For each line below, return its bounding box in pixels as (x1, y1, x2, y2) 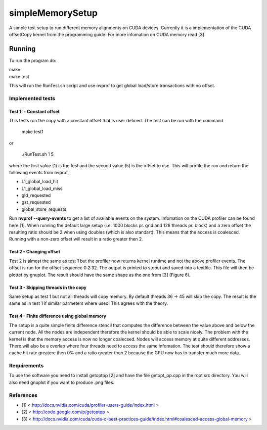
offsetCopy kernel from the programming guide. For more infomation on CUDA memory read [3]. (9, 31, 206, 37)
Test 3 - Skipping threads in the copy (9, 285, 87, 290)
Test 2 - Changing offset (9, 249, 60, 255)
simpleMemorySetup (9, 7, 98, 18)
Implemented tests (9, 95, 55, 101)
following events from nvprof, (9, 169, 69, 175)
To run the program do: (9, 57, 56, 63)
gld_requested (21, 192, 51, 198)
